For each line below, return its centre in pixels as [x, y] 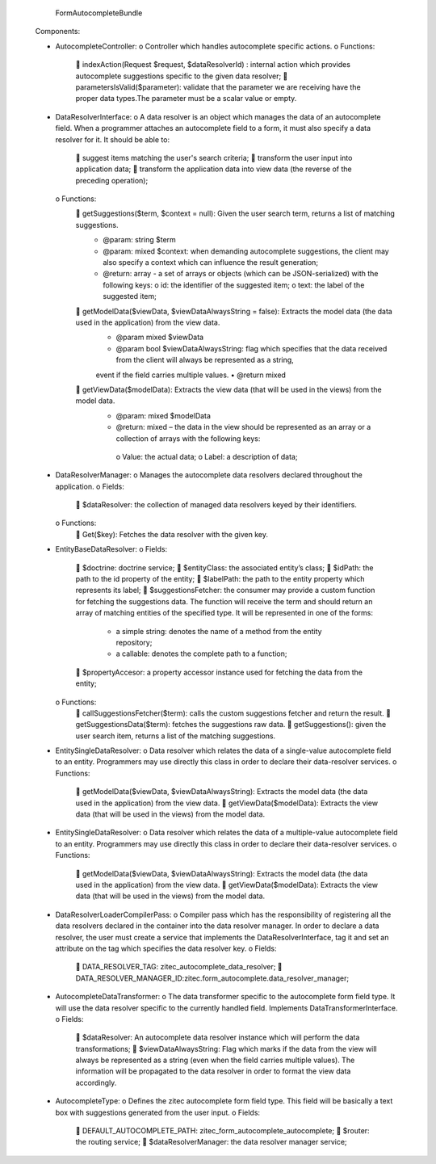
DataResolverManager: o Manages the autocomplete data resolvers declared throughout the [209, 475]
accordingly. [96, 1082]
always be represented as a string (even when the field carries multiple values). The [215, 1060]
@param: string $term [140, 240]
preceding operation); [112, 180]
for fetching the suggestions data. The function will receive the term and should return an [224, 601]
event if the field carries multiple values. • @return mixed [191, 375]
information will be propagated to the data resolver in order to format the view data [213, 1071]
